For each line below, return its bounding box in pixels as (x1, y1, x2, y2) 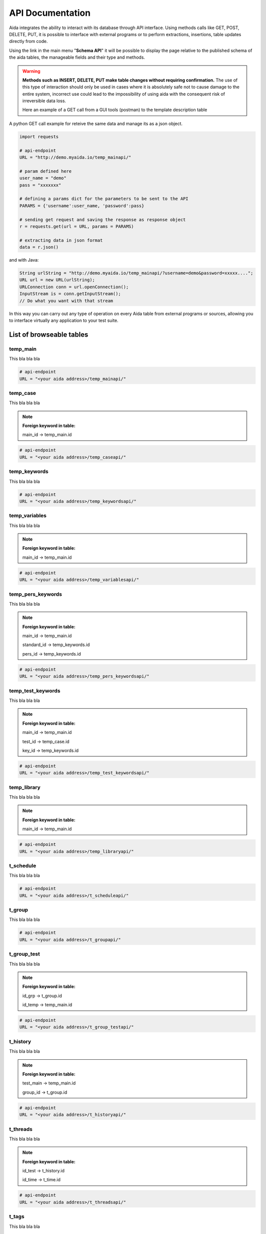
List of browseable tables (9, 330, 89, 339)
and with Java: (9, 257, 39, 263)
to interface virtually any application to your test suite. (9, 317, 119, 323)
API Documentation (9, 7, 91, 18)
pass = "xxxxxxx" (19, 182, 62, 188)
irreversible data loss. (22, 98, 66, 104)
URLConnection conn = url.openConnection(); (19, 284, 129, 290)
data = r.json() (19, 244, 59, 250)
